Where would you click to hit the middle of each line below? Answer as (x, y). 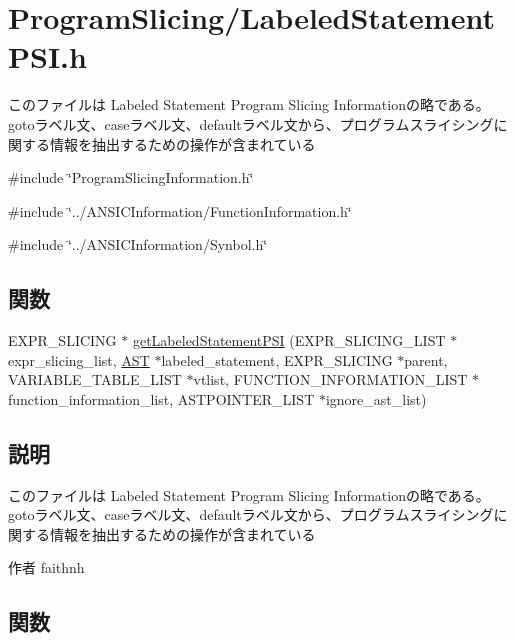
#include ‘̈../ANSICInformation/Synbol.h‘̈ (138, 244)
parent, (426, 359)
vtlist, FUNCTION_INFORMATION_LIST (330, 379)
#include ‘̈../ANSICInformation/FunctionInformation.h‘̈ (180, 210)
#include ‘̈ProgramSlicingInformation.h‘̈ (131, 177)
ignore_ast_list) (376, 398)
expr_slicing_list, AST (79, 359)
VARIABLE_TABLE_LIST (95, 379)
